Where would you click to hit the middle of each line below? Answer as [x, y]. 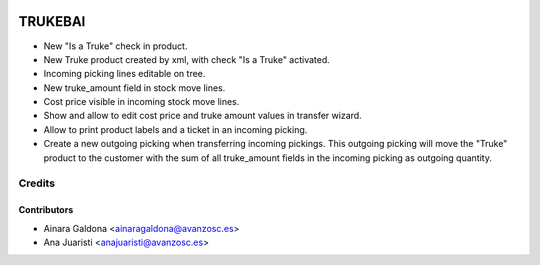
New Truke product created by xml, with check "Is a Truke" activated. [186, 59]
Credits [36, 183]
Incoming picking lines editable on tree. [124, 74]
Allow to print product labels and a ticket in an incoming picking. [175, 129]
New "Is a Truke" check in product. [115, 46]
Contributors [46, 210]
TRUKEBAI [52, 21]
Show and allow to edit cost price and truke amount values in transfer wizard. [202, 116]
